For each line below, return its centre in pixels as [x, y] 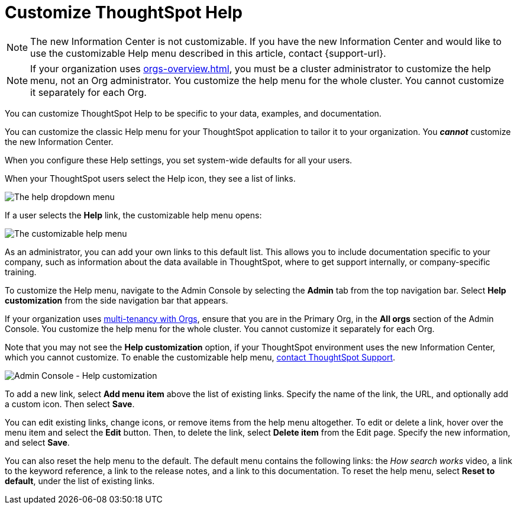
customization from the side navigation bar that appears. [117, 300]
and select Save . [37, 442]
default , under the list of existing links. [80, 481]
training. [21, 272]
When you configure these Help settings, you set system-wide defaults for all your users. [179, 160]
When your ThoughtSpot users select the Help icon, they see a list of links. [150, 178]
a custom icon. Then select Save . [70, 404]
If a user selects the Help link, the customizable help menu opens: [133, 215]
